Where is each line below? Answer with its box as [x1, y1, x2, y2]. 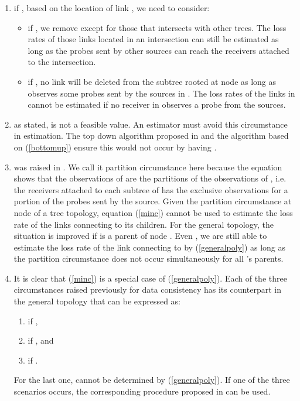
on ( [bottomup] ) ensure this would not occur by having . [13, 140, 217, 153]
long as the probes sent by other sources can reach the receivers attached [28, 44, 289, 56]
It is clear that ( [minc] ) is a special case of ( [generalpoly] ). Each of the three [13, 272, 287, 284]
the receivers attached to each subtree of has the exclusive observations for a [13, 183, 288, 196]
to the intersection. [28, 56, 96, 68]
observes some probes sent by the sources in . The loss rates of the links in [28, 87, 295, 99]
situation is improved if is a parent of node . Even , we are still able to [13, 229, 267, 242]
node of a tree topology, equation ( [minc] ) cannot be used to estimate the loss [13, 206, 293, 218]
